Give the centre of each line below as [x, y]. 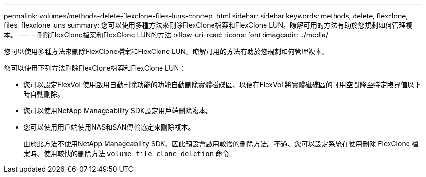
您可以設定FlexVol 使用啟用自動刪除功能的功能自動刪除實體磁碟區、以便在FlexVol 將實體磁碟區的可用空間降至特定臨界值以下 [222, 84]
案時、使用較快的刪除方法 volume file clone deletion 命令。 [130, 153]
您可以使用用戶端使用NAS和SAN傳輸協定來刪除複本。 [109, 127]
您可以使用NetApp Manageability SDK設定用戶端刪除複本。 [118, 111]
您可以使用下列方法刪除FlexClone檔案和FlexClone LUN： [95, 68]
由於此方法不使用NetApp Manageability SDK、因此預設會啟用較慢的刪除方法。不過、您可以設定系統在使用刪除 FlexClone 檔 [221, 144]
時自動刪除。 [44, 94]
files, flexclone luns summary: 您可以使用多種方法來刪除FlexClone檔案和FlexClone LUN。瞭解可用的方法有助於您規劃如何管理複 [208, 25]
